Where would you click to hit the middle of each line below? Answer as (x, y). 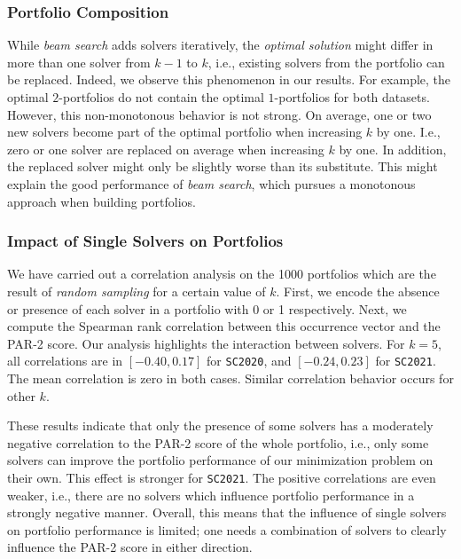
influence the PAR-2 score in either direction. (130, 547)
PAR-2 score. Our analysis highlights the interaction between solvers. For (206, 343)
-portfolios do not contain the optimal (161, 97)
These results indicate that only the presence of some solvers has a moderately (220, 425)
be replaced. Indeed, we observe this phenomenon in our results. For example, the (229, 79)
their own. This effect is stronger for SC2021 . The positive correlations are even (222, 477)
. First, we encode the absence (358, 291)
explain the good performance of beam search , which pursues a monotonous (211, 183)
